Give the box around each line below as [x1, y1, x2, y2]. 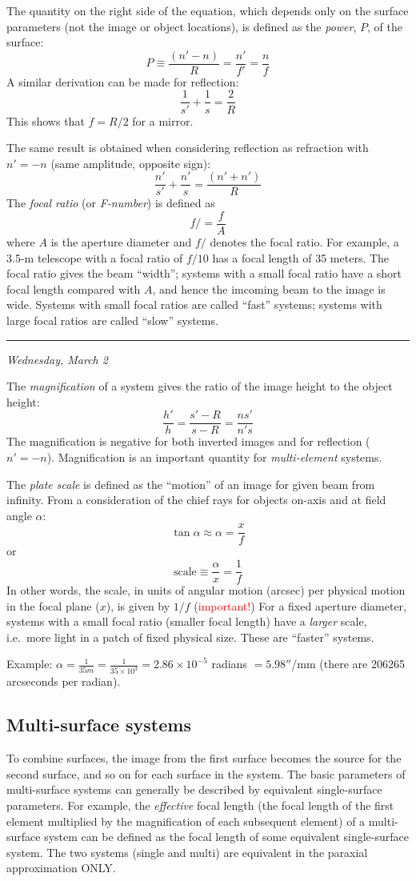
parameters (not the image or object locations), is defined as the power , [6, 18, 357, 34]
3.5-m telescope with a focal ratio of [6, 249, 183, 266]
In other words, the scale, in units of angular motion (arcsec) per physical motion [6, 582, 406, 599]
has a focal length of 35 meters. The [212, 249, 390, 266]
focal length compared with [6, 280, 141, 297]
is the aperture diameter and [50, 234, 192, 250]
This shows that [6, 112, 85, 129]
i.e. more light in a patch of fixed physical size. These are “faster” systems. [6, 628, 374, 645]
